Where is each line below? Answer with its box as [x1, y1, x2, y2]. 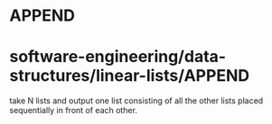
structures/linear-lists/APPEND [9, 66, 250, 86]
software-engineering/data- [9, 47, 227, 67]
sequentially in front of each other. [9, 105, 138, 116]
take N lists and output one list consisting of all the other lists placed [9, 95, 264, 106]
